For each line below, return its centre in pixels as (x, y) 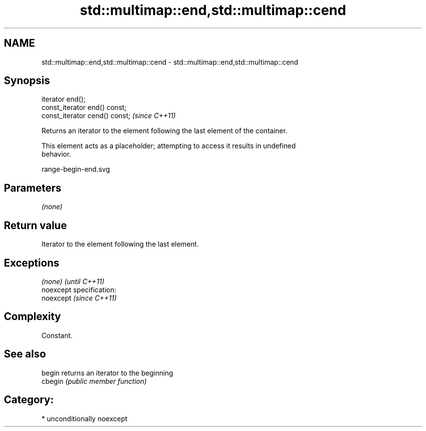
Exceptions (32, 263)
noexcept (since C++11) (79, 298)
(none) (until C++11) (73, 281)
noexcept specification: (79, 289)
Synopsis (27, 81)
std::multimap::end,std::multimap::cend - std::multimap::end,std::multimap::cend (170, 62)
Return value (35, 225)
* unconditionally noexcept (84, 418)
